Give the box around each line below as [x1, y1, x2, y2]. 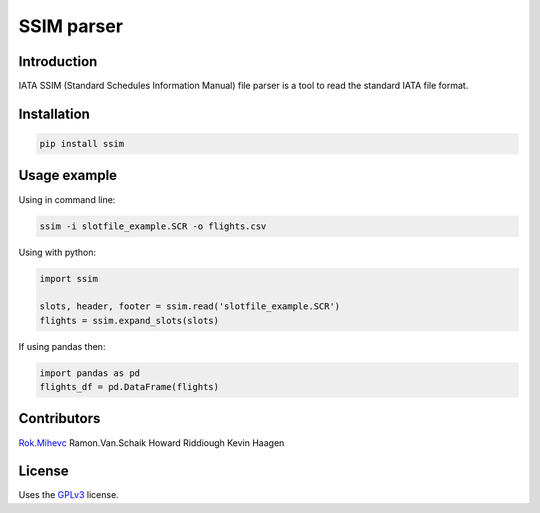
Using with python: [18, 246, 97, 258]
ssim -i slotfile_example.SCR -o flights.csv [39, 220, 267, 232]
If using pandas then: [18, 340, 106, 352]
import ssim [39, 273, 99, 284]
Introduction [18, 53, 98, 70]
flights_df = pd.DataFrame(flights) [39, 381, 220, 393]
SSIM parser [18, 15, 124, 37]
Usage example [18, 167, 118, 184]
